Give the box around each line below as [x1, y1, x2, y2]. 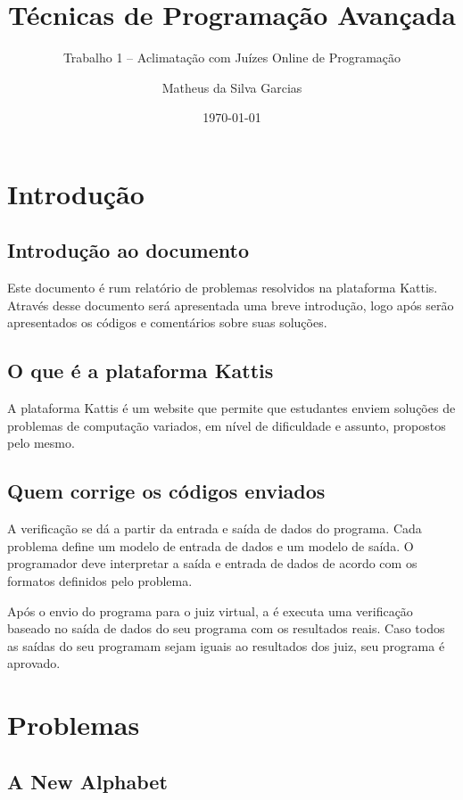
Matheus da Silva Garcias [161, 78, 302, 96]
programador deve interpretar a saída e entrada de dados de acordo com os [7, 554, 418, 573]
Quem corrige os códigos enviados [7, 477, 326, 505]
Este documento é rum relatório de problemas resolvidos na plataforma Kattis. [7, 278, 438, 297]
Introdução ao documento [7, 236, 249, 264]
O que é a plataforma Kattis [7, 357, 274, 384]
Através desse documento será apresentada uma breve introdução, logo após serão [7, 295, 454, 314]
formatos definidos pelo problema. [7, 572, 193, 590]
